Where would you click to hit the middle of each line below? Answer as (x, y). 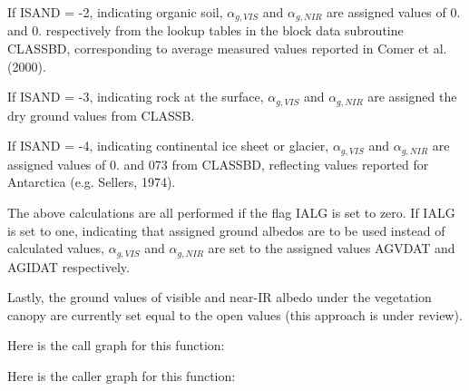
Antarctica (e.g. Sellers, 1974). (92, 182)
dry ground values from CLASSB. (101, 115)
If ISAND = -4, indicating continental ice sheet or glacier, (168, 146)
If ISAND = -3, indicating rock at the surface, (136, 97)
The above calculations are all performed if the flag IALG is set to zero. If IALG (231, 212)
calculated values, (56, 248)
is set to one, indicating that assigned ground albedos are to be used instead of (226, 230)
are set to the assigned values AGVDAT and (332, 248)
